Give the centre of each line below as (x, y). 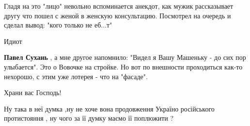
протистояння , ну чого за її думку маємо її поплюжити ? (89, 118)
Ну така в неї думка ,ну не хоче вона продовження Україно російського (109, 108)
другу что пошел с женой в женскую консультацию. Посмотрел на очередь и (117, 15)
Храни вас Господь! (33, 92)
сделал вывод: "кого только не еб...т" (58, 25)
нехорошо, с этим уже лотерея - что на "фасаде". (76, 76)
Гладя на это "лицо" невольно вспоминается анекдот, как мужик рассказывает (119, 6)
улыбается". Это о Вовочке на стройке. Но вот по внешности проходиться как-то (123, 66)
